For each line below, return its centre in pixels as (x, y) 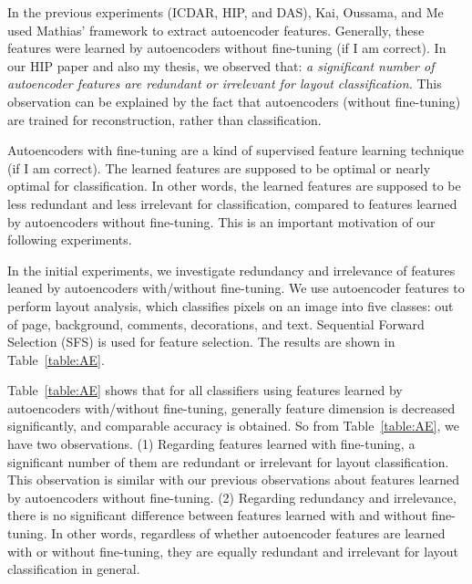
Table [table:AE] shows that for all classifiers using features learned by (205, 390)
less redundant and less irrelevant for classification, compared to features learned (232, 203)
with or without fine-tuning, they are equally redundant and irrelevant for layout (233, 551)
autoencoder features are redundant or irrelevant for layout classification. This (225, 83)
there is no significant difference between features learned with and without (217, 515)
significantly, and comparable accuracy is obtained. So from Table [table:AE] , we (233, 426)
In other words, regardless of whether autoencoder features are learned (248, 533)
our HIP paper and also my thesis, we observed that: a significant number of (221, 65)
